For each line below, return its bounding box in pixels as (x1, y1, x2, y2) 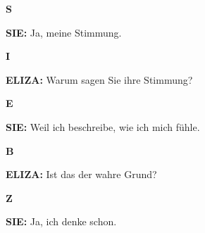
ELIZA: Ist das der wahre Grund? (6, 167, 157, 182)
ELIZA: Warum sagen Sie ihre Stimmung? (6, 72, 193, 87)
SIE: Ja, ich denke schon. (6, 214, 117, 229)
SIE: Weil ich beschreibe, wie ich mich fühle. (6, 119, 200, 134)
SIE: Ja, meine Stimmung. (6, 25, 122, 39)
